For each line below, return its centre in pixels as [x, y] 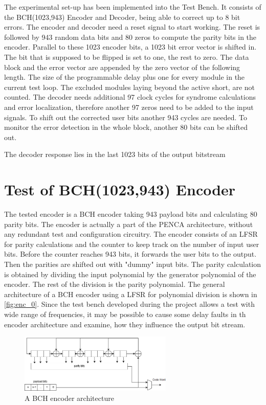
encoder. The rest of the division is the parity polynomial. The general [115, 284]
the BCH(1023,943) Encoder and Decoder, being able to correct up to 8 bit [122, 17]
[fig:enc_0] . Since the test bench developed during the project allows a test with [129, 304]
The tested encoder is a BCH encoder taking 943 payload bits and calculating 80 [131, 214]
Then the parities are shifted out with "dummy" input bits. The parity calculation [133, 264]
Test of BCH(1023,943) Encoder [120, 189]
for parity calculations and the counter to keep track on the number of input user [132, 244]
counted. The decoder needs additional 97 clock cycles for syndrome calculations [130, 97]
